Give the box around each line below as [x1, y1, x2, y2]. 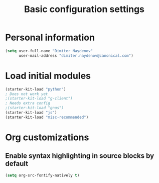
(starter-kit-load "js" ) [5, 110, 57, 115]
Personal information [5, 32, 95, 43]
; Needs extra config [5, 101, 51, 106]
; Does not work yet [5, 91, 49, 97]
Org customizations [5, 132, 89, 143]
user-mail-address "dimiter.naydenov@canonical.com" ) [18, 53, 134, 58]
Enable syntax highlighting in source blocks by [5, 152, 154, 160]
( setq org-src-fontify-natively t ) [5, 172, 80, 178]
